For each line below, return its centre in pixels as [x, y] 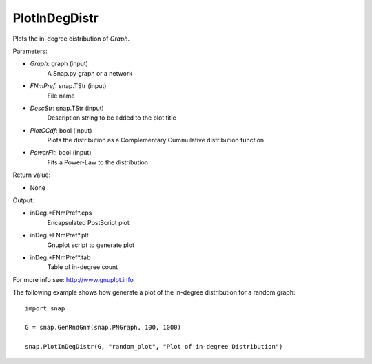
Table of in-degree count [83, 267]
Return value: [32, 175]
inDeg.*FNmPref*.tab [60, 257]
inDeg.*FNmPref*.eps [61, 213]
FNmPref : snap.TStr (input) [68, 86]
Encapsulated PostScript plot [89, 222]
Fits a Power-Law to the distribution [97, 162]
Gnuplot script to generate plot [91, 245]
